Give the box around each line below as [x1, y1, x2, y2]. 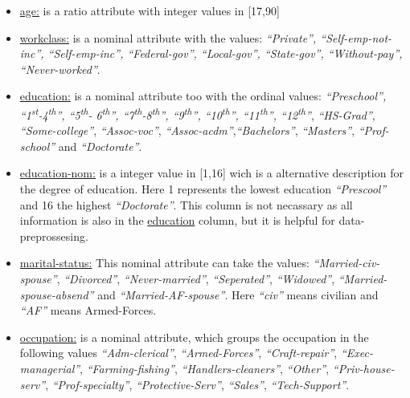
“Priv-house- [332, 359, 395, 376]
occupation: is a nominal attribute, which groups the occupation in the [19, 328, 369, 345]
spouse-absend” [19, 286, 94, 303]
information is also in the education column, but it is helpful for [19, 212, 335, 229]
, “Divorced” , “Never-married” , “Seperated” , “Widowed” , [56, 270, 335, 286]
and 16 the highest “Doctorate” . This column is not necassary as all [19, 196, 353, 213]
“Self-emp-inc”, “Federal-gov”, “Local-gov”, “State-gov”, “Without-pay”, [47, 45, 403, 62]
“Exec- [340, 344, 373, 361]
